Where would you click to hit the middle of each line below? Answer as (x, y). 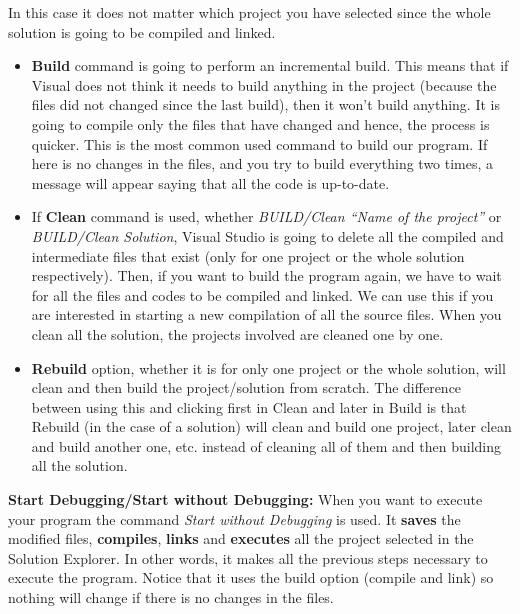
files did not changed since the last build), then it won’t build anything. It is (265, 104)
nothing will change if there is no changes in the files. (171, 597)
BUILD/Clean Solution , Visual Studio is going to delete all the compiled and (267, 235)
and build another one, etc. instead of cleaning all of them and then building (266, 445)
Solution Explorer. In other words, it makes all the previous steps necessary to (248, 557)
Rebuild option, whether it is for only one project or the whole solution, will (268, 367)
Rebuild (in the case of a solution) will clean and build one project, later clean (271, 426)
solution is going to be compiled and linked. (142, 31)
